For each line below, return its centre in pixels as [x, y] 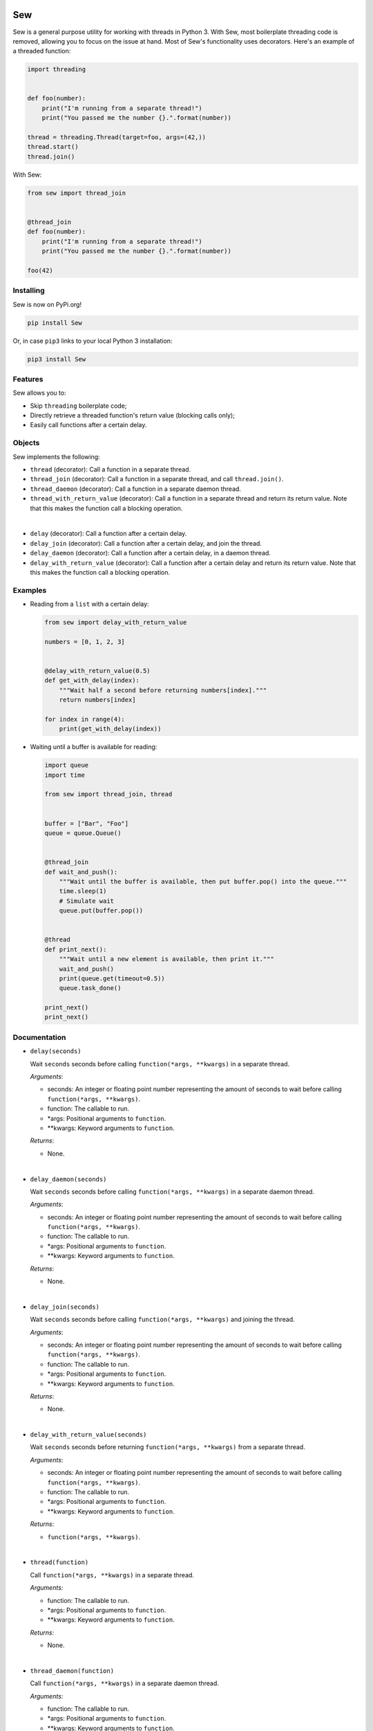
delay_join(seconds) [65, 1307]
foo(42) [40, 270]
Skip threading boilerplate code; [78, 406]
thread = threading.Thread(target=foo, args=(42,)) [117, 137]
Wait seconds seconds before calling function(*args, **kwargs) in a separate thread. [160, 1064]
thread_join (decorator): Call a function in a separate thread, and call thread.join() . [157, 479]
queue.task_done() [90, 988]
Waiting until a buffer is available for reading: [94, 747]
